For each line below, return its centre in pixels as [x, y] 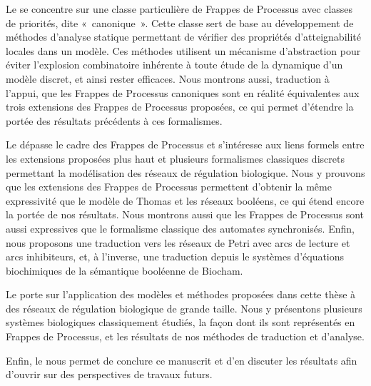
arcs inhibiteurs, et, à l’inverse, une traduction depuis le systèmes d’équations [175, 257]
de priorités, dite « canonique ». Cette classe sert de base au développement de [180, 22]
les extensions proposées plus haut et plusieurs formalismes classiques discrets [175, 158]
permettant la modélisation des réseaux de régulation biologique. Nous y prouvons [185, 172]
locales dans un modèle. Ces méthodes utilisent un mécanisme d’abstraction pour [183, 50]
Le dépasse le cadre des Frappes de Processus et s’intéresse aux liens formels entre [185, 144]
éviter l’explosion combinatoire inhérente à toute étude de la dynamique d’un [174, 65]
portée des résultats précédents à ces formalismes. [114, 120]
